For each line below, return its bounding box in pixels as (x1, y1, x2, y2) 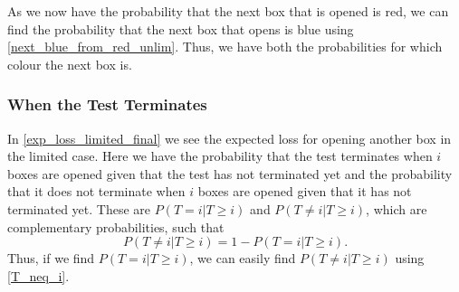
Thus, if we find (7, 249, 95, 268)
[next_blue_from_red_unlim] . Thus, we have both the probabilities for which (7, 37, 443, 56)
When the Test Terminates (7, 93, 207, 116)
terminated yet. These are (7, 199, 151, 218)
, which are (366, 199, 427, 218)
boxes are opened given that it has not (197, 182, 412, 201)
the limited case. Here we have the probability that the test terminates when (7, 146, 433, 165)
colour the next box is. (7, 54, 132, 73)
